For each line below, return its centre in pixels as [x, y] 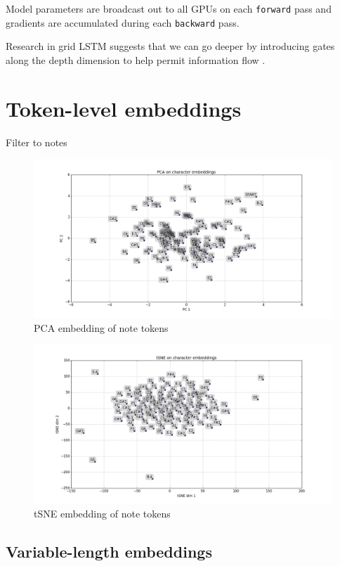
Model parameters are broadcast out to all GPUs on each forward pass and [169, 8]
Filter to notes [37, 142]
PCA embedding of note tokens [101, 327]
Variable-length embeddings [109, 552]
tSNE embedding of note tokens [102, 514]
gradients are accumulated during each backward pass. [123, 22]
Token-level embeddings [124, 108]
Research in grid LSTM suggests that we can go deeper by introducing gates [170, 46]
